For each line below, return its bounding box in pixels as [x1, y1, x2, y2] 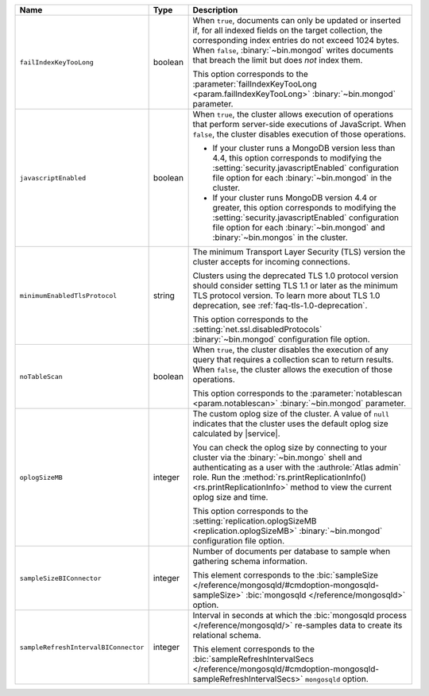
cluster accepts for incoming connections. [192, 257, 351, 267]
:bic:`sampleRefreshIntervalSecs [192, 654, 314, 664]
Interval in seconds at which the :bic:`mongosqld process [192, 610, 407, 621]
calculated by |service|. [192, 428, 281, 439]
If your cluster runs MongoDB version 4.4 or [212, 192, 377, 203]
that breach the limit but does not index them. [192, 55, 363, 65]
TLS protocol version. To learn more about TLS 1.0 [192, 290, 381, 301]
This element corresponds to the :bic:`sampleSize [192, 570, 379, 580]
